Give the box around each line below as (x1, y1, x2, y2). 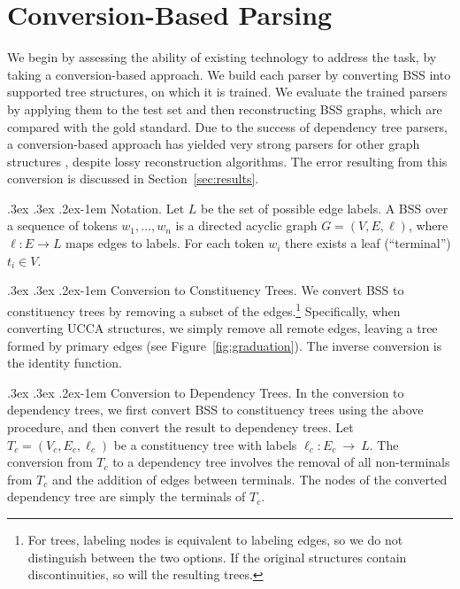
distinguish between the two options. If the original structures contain (27, 547, 407, 566)
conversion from (7, 453, 93, 471)
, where (408, 216, 448, 235)
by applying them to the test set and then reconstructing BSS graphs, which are (7, 99, 442, 118)
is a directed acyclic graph (175, 216, 318, 235)
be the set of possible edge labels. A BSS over (200, 198, 448, 217)
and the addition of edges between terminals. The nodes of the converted (51, 469, 448, 488)
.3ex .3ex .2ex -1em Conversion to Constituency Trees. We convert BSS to (7, 281, 404, 299)
